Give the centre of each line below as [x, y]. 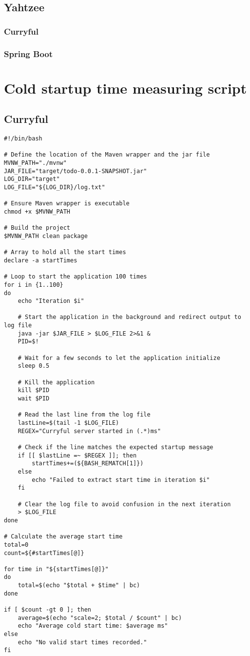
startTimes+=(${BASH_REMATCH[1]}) [88, 464]
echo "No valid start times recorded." [82, 642]
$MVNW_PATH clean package [46, 236]
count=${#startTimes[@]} [44, 553]
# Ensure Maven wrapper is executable [67, 204]
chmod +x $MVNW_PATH [37, 211]
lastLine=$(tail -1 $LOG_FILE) [68, 423]
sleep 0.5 [34, 366]
